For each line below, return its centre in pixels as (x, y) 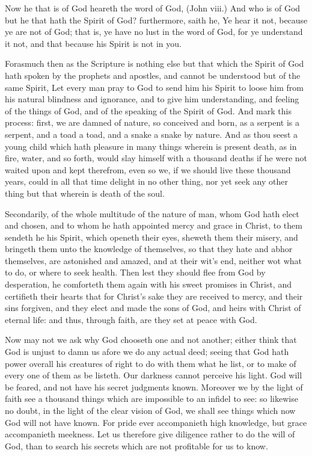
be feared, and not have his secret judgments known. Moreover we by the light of (154, 387)
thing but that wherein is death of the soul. (85, 193)
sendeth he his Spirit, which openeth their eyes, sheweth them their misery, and (151, 237)
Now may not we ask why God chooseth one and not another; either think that (151, 340)
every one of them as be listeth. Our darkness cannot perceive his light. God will (154, 375)
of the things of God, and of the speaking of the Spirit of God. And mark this (148, 110)
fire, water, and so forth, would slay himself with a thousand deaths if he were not (156, 158)
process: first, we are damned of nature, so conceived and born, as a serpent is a (152, 122)
